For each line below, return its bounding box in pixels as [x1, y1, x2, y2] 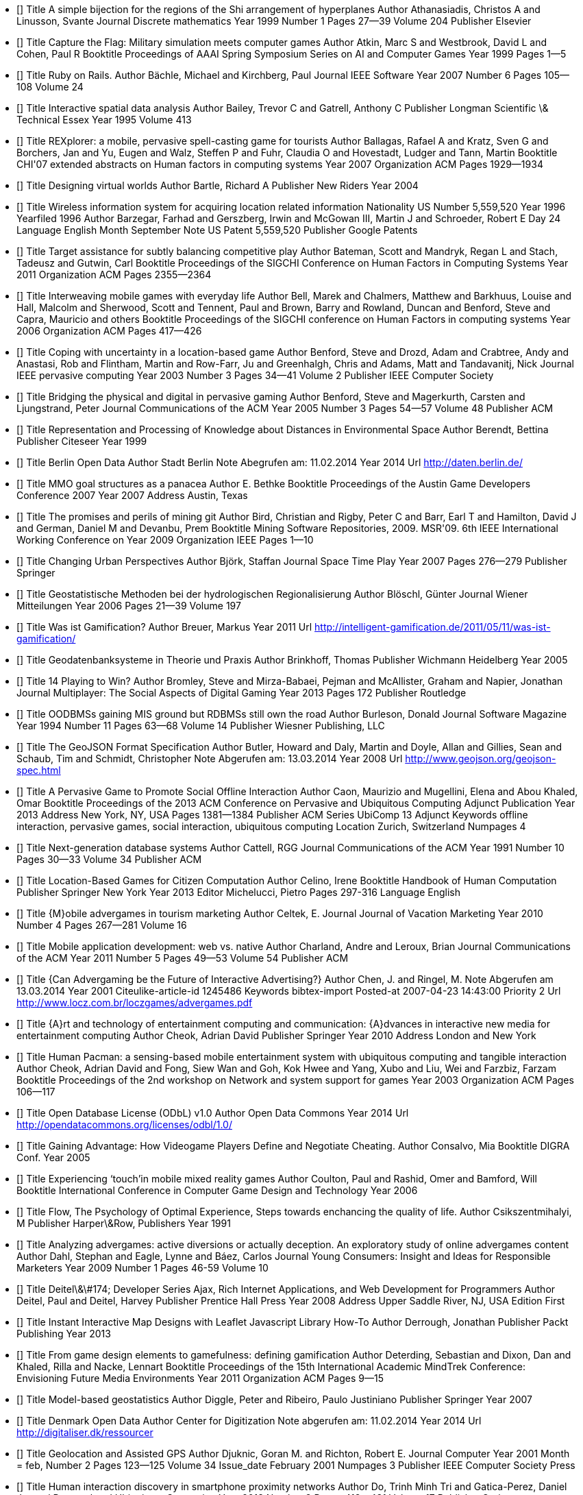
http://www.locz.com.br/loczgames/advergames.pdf [16, 997, 253, 1008]
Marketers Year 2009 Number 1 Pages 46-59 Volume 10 [16, 1262, 269, 1274]
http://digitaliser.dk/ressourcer [16, 1426, 153, 1438]
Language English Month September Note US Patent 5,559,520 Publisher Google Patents [16, 224, 418, 236]
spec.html [16, 764, 61, 776]
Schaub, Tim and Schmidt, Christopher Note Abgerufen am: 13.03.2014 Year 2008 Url [16, 753, 403, 764]
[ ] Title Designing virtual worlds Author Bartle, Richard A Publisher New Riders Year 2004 [16, 180, 419, 191]
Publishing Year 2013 [16, 1328, 111, 1339]
